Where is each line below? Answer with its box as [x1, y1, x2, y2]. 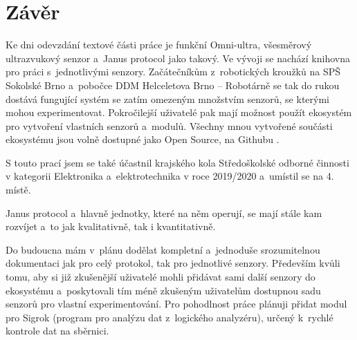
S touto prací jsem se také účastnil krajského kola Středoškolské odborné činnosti [6, 155, 349, 169]
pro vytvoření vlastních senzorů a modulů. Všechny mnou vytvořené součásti [6, 118, 333, 133]
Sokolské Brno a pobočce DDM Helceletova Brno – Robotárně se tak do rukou [6, 77, 340, 92]
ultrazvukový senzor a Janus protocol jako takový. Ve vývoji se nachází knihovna [6, 50, 350, 65]
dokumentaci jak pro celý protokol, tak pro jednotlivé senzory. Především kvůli [6, 256, 340, 270]
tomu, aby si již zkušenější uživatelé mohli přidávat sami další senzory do [6, 270, 315, 284]
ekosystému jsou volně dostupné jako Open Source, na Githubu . [6, 132, 280, 147]
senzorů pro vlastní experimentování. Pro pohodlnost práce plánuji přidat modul [6, 296, 347, 311]
